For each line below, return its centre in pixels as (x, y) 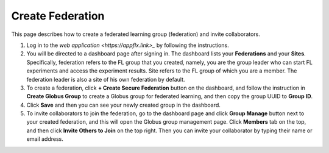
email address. (45, 139)
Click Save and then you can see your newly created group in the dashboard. (123, 105)
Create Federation (58, 16)
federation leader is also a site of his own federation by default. (106, 79)
